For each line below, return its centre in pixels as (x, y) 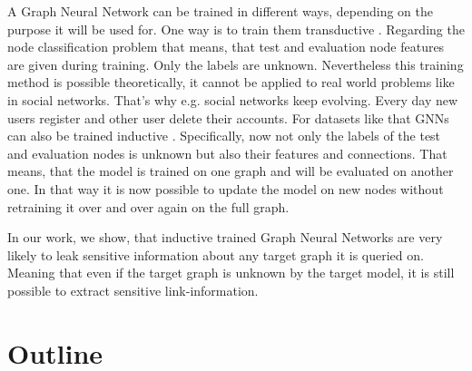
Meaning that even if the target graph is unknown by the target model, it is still (231, 273)
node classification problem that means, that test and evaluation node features (226, 47)
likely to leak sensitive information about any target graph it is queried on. (216, 254)
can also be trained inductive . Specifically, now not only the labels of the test (224, 136)
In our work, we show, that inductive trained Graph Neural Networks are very (225, 237)
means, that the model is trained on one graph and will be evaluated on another (231, 171)
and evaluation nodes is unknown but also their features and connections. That (227, 153)
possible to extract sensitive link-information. (133, 290)
